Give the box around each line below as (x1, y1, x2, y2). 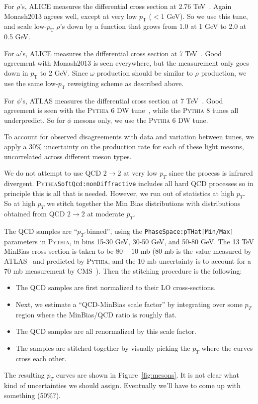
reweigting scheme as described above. (68, 78, 184, 88)
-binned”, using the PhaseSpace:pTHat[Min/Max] (84, 225, 234, 236)
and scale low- (4, 21, 47, 31)
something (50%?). (4, 390, 61, 400)
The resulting (4, 370, 45, 380)
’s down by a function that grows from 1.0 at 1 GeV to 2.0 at (60, 21, 247, 31)
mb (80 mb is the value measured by (140, 246, 252, 256)
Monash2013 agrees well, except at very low (4, 10, 137, 21)
